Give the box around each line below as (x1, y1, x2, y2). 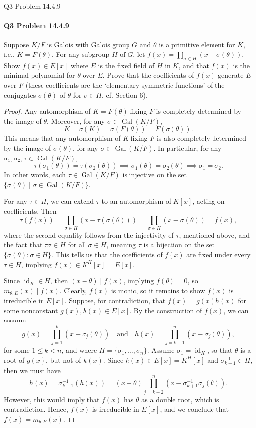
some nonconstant (4, 305, 58, 315)
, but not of (46, 354, 81, 365)
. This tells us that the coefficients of (51, 249, 163, 260)
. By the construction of (129, 305, 202, 315)
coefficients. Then (4, 205, 57, 215)
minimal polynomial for (4, 70, 75, 80)
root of (4, 354, 25, 365)
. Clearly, (59, 285, 87, 295)
